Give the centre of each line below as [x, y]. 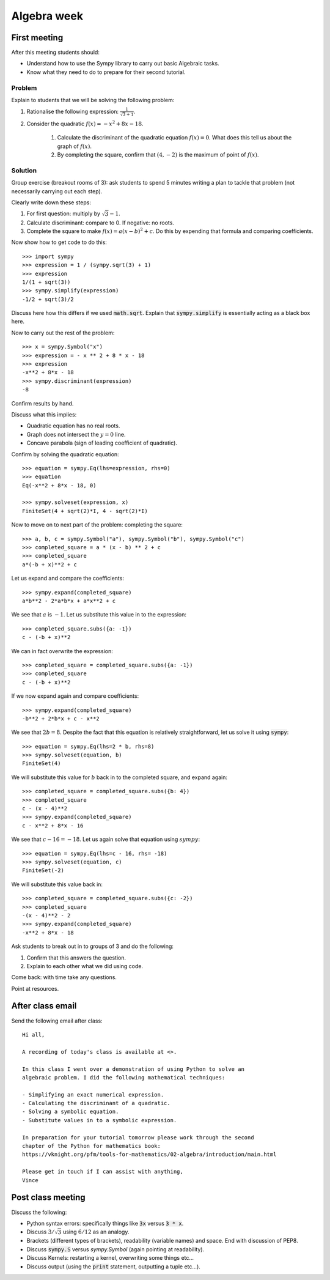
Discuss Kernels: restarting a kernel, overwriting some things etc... [110, 1258]
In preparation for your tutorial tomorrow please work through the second [138, 1137]
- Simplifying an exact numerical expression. [93, 1094]
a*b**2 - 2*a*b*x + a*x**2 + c [69, 601]
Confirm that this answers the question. [76, 958]
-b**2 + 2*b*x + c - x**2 [61, 718]
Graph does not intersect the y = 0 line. [76, 434]
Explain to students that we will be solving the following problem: [93, 100]
